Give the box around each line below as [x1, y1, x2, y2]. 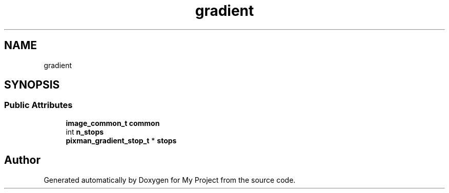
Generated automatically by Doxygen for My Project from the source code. [44, 175, 296, 184]
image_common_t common [66, 118, 160, 127]
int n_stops [66, 127, 104, 136]
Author [4, 154, 40, 167]
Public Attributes [4, 100, 73, 111]
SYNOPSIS [4, 78, 60, 92]
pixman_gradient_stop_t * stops [66, 136, 177, 145]
